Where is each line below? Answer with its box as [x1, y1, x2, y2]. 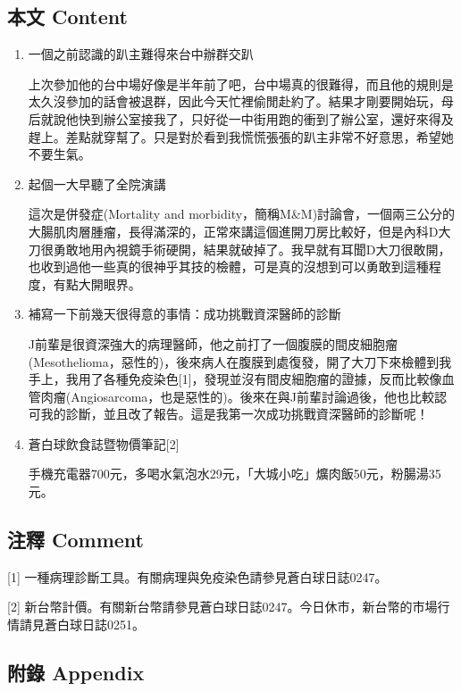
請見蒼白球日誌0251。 [19, 615, 145, 634]
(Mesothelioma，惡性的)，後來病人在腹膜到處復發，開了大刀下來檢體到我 [28, 352, 452, 370]
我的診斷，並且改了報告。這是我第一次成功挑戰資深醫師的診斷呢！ [40, 404, 429, 423]
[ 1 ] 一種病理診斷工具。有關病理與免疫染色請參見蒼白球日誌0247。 [7, 567, 388, 586]
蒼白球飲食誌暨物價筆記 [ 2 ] [28, 434, 180, 453]
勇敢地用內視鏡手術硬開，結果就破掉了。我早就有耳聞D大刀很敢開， [53, 239, 451, 258]
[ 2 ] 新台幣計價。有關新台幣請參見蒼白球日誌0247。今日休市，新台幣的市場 [7, 597, 438, 616]
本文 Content [7, 3, 128, 30]
